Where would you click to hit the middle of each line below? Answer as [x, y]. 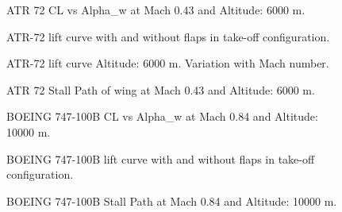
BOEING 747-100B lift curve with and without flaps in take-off [161, 158]
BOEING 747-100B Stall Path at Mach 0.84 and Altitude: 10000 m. [172, 200]
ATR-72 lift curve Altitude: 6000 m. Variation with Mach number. [168, 63]
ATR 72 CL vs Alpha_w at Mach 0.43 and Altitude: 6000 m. [156, 10]
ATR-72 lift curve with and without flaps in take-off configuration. [168, 36]
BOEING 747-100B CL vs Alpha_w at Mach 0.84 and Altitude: [162, 116]
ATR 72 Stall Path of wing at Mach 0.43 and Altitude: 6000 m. [161, 89]
